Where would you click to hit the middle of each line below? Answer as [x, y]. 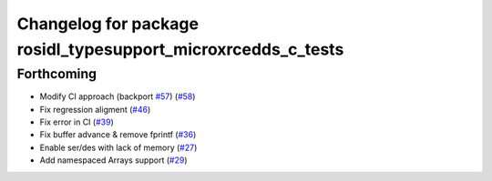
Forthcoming [57, 74]
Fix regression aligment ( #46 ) [95, 109]
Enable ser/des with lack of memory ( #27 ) [118, 147]
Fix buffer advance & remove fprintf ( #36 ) [118, 135]
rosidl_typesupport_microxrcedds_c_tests [180, 49]
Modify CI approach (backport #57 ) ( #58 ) [118, 96]
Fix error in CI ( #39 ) [77, 122]
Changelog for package [108, 24]
